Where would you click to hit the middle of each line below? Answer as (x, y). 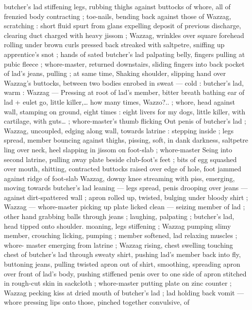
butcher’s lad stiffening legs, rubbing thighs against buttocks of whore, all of (117, 6)
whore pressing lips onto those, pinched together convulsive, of (97, 302)
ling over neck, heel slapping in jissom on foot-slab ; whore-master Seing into (118, 149)
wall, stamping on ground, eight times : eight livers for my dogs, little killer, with (125, 111)
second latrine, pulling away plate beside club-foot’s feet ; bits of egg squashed (120, 159)
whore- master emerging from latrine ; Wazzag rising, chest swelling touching (118, 245)
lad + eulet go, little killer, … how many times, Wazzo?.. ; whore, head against (119, 101)
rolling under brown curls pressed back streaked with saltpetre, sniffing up (114, 45)
